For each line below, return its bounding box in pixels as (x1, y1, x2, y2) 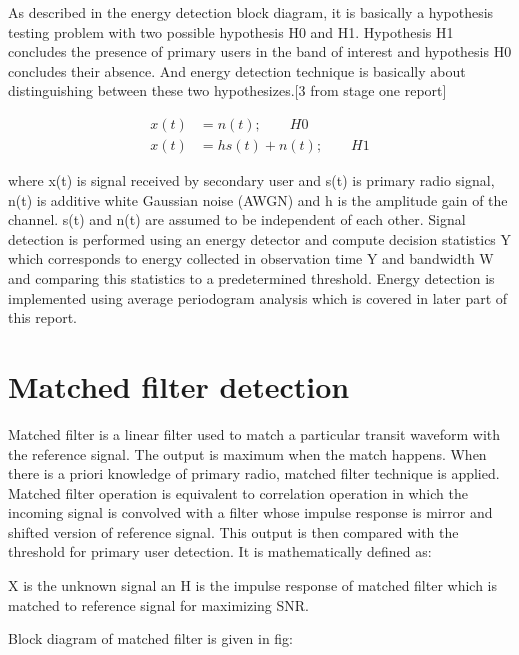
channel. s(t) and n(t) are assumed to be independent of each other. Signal (8, 209, 466, 230)
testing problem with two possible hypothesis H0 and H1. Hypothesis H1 (8, 21, 454, 42)
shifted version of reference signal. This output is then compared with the (8, 521, 459, 542)
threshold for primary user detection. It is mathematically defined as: (8, 541, 432, 562)
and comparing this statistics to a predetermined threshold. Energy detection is (8, 268, 495, 288)
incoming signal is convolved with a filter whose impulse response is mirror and (8, 502, 493, 523)
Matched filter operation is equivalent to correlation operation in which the (8, 482, 468, 503)
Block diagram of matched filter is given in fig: (8, 628, 294, 649)
